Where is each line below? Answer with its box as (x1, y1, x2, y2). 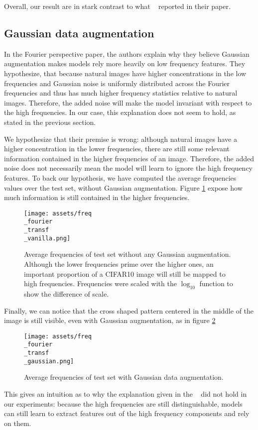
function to (199, 278, 233, 289)
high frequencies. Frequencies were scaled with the (24, 278, 177, 289)
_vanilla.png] (24, 234, 71, 242)
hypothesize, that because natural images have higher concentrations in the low (4, 68, 247, 78)
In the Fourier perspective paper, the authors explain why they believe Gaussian (4, 48, 250, 59)
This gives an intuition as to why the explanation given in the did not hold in (4, 388, 247, 399)
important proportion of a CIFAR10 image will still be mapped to (24, 268, 226, 279)
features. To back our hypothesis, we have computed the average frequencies (4, 172, 237, 183)
